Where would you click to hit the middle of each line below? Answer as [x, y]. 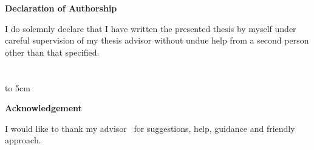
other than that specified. [52, 52]
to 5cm [18, 87]
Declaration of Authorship [61, 8]
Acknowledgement [43, 108]
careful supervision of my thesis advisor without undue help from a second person [157, 40]
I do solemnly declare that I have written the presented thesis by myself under [151, 28]
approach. [23, 140]
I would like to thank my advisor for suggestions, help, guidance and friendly [150, 128]
